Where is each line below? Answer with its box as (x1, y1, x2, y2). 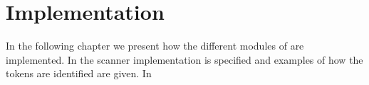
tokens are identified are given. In (6, 66, 152, 81)
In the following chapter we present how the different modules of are (6, 38, 304, 53)
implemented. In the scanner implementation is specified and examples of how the (6, 52, 363, 67)
